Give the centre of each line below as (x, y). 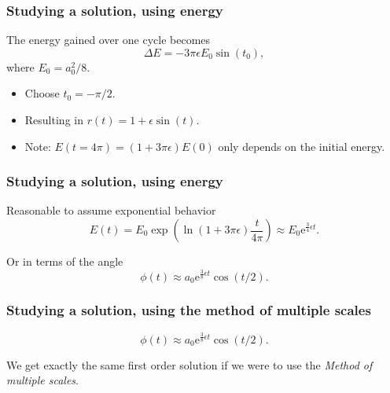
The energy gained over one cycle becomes (109, 40)
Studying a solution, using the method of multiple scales (189, 310)
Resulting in (54, 119)
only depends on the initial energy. (302, 146)
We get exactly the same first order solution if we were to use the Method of (189, 364)
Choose (42, 93)
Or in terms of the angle (65, 261)
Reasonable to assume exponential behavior (111, 210)
